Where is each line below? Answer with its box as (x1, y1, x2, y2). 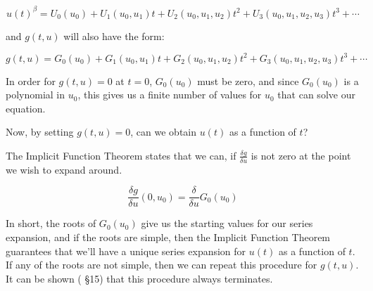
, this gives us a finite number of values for (77, 87, 262, 102)
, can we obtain (130, 124, 197, 139)
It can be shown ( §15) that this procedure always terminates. (6, 271, 273, 285)
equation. (6, 101, 46, 115)
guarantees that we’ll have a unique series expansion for (6, 243, 246, 258)
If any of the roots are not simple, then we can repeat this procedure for (6, 257, 317, 272)
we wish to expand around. (6, 162, 122, 176)
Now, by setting (6, 124, 74, 139)
